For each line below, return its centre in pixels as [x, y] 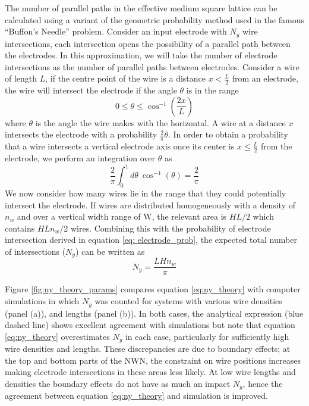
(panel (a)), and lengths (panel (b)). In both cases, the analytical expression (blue [154, 313]
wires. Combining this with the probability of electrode [171, 228]
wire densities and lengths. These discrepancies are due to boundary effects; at [148, 349]
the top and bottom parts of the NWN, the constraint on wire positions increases [153, 360]
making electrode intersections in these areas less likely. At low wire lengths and [150, 372]
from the [276, 146]
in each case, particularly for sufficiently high [207, 336]
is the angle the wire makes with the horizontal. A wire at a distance [160, 122]
